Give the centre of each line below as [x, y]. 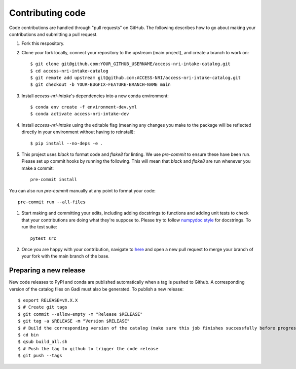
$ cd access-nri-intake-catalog [69, 71]
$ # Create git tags [43, 307]
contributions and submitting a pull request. [54, 34]
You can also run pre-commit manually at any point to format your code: [82, 190]
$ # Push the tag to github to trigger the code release [88, 349]
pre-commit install [54, 180]
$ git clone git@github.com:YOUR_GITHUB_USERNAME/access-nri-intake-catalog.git [130, 64]
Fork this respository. [43, 43]
